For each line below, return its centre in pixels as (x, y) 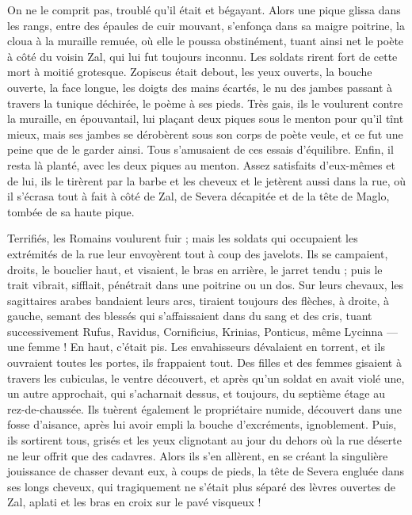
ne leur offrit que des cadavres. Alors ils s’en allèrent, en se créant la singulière (198, 455)
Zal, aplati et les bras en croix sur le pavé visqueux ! (134, 502)
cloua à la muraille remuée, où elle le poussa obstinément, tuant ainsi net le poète (206, 41)
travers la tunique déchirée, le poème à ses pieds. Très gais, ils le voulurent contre (205, 103)
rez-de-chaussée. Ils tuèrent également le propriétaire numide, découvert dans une (204, 408)
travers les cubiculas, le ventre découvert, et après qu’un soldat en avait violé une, (206, 378)
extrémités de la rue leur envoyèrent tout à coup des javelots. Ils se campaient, (198, 253)
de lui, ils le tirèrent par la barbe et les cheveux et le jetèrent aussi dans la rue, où (207, 180)
